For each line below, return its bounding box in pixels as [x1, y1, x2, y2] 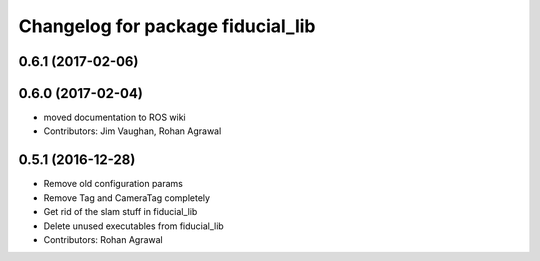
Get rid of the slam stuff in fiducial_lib [43, 206, 198, 218]
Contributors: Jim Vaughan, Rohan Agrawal [43, 125, 222, 137]
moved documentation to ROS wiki [43, 111, 187, 124]
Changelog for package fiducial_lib [18, 15, 316, 37]
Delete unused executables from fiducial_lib [43, 220, 224, 232]
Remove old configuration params [43, 178, 184, 190]
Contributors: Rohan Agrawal [43, 233, 164, 245]
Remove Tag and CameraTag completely [43, 191, 210, 204]
